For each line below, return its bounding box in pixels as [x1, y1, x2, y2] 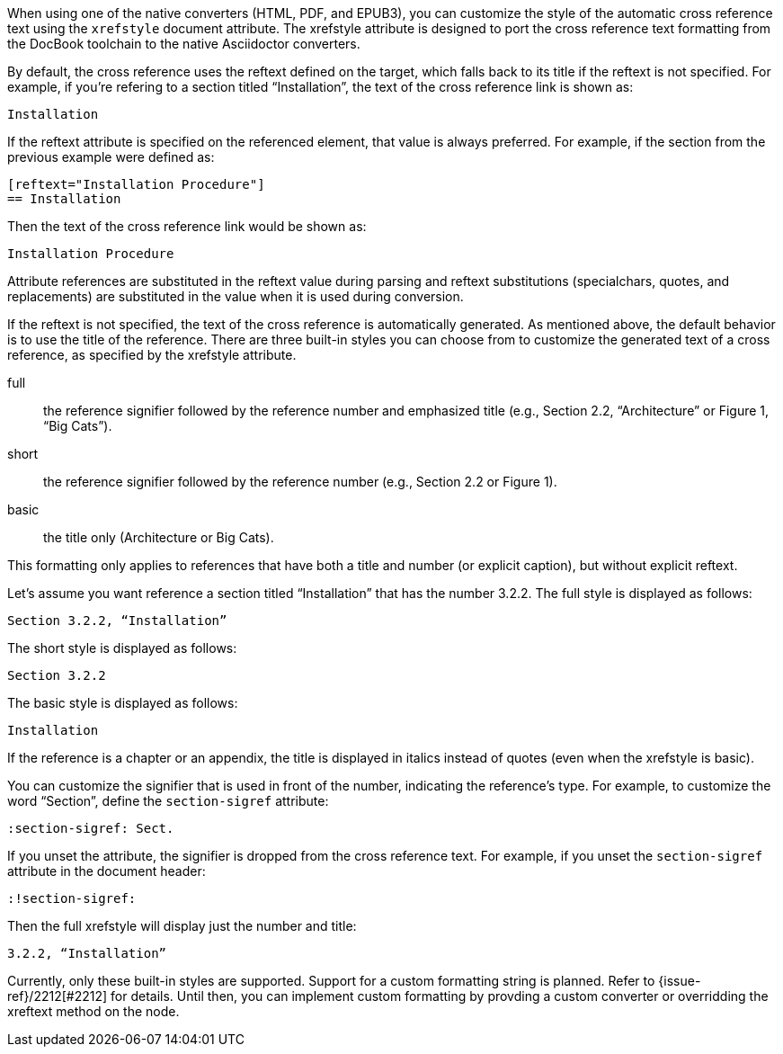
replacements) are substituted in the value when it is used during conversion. [7, 289, 464, 304]
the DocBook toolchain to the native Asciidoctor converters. [7, 36, 360, 51]
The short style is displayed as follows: [7, 640, 237, 656]
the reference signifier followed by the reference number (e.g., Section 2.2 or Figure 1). [43, 474, 557, 489]
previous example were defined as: [7, 149, 215, 165]
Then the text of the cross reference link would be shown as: [7, 219, 367, 234]
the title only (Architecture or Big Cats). [43, 530, 274, 545]
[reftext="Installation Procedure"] [7, 177, 265, 192]
